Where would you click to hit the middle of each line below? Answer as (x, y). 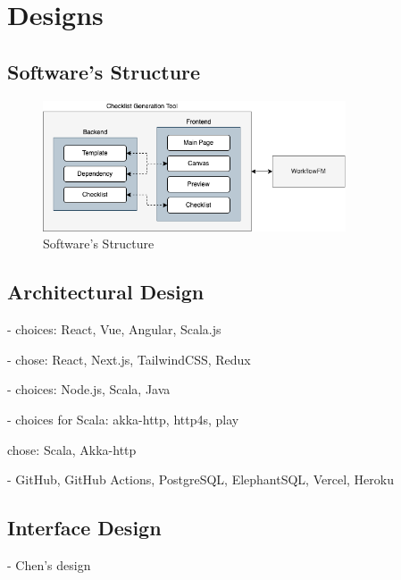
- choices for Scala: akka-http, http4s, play (123, 420)
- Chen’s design (49, 565)
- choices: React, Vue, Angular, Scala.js (114, 329)
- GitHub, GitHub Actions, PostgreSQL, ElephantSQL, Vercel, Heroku (200, 479)
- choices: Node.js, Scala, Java (89, 389)
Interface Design (84, 528)
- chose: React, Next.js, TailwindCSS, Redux (129, 359)
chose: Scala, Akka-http (72, 449)
